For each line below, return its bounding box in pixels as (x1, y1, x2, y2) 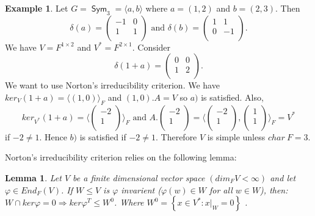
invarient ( (121, 183, 161, 196)
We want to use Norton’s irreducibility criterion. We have (5, 79, 220, 92)
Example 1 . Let (5, 2, 68, 14)
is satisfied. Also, (201, 90, 264, 103)
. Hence (39, 130, 67, 143)
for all (209, 183, 233, 196)
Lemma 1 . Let (5, 171, 62, 184)
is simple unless (207, 130, 266, 143)
